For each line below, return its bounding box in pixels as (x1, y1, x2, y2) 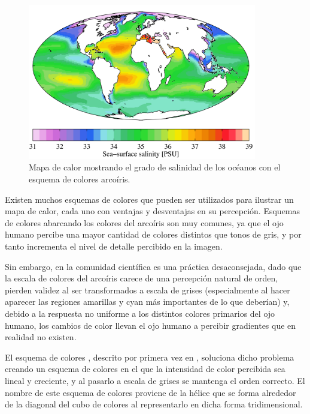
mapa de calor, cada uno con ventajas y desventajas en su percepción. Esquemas (5, 205, 300, 217)
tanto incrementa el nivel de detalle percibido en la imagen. (5, 240, 223, 253)
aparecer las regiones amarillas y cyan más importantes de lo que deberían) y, (5, 295, 290, 308)
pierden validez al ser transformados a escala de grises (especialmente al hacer (5, 283, 290, 296)
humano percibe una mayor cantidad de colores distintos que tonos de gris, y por (5, 228, 302, 241)
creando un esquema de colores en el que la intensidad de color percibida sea (5, 362, 285, 375)
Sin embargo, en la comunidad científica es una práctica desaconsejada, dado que (5, 260, 302, 272)
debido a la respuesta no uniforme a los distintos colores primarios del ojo (5, 307, 275, 319)
